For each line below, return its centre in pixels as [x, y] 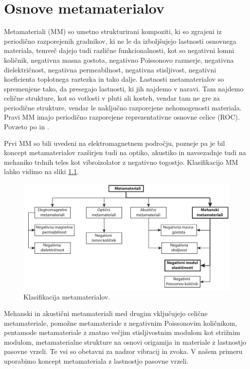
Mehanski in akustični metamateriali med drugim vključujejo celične [106, 313]
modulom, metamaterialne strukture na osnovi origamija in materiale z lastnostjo [125, 342]
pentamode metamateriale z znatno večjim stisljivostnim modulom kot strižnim [122, 332]
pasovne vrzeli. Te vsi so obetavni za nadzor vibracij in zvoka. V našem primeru [123, 351]
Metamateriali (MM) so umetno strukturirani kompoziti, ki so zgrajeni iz [113, 31]
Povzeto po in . [27, 127]
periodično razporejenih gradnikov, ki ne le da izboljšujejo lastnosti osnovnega [120, 41]
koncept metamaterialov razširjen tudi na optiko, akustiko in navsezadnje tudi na [125, 152]
